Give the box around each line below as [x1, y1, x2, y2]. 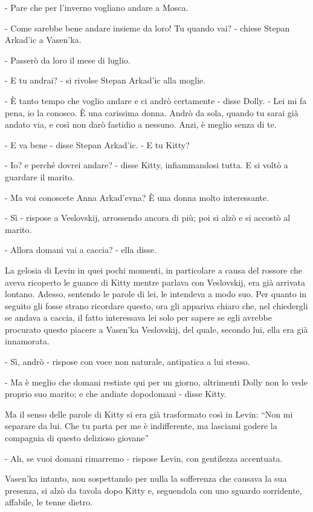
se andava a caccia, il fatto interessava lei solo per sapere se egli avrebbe [5, 311, 272, 324]
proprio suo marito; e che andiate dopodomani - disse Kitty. [5, 387, 227, 400]
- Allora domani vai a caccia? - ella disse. [5, 243, 156, 256]
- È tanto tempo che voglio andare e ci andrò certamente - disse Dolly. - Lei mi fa [5, 94, 307, 107]
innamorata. [5, 335, 50, 347]
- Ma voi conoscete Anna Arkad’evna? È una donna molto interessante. [5, 191, 269, 203]
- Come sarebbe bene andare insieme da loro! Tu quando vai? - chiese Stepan [5, 21, 290, 34]
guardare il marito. [5, 170, 75, 183]
